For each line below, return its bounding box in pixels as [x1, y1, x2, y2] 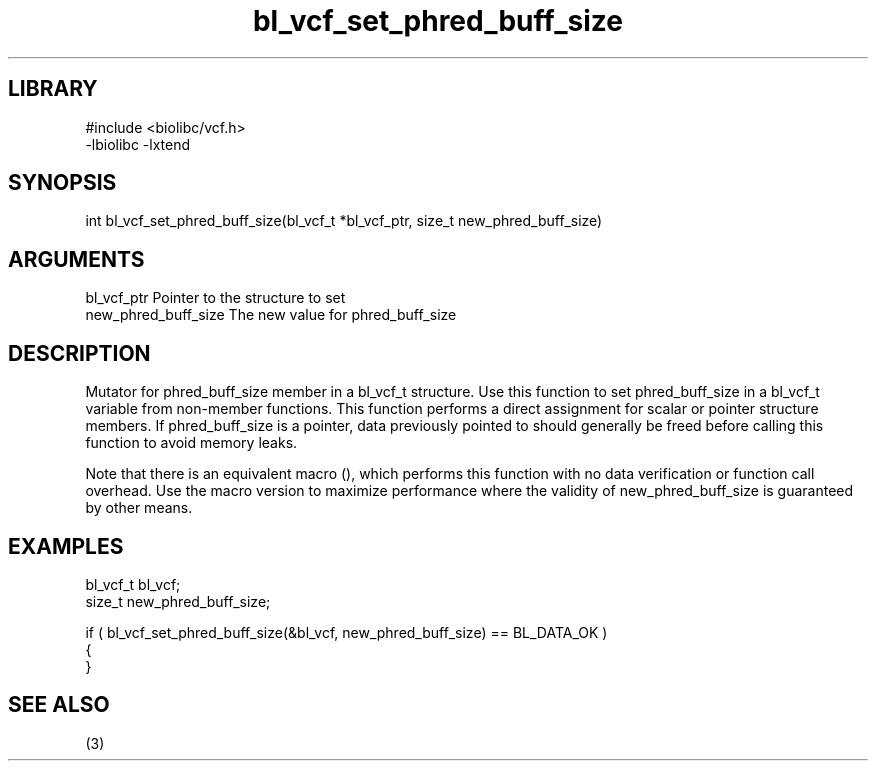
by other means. [85, 499, 193, 517]
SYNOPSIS [8, 170, 117, 196]
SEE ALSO [8, 692, 110, 718]
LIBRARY [8, 76, 98, 102]
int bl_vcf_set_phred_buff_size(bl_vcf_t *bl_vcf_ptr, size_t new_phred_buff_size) [85, 212, 603, 230]
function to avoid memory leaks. [85, 434, 298, 452]
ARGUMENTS [8, 246, 145, 272]
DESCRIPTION [8, 340, 151, 366]
